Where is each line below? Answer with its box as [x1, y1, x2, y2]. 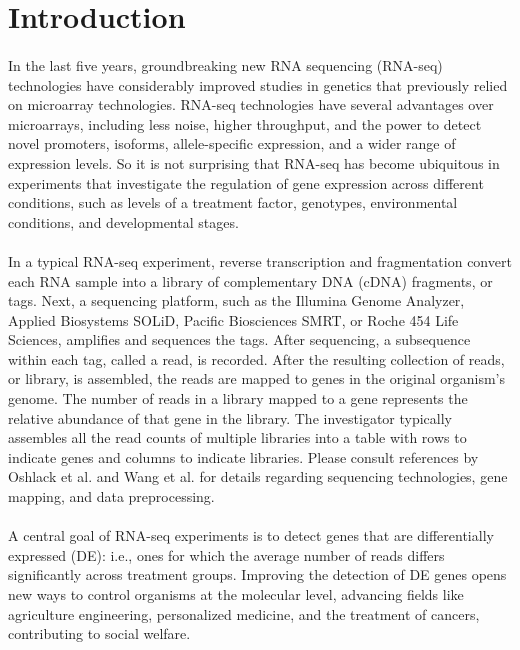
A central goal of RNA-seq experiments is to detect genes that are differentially [8, 525, 494, 546]
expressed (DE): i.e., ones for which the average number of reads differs [8, 544, 445, 565]
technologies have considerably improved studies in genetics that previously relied [8, 74, 508, 95]
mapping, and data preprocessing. [8, 486, 215, 507]
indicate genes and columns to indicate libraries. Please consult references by [8, 446, 479, 467]
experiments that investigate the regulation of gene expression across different [8, 172, 484, 193]
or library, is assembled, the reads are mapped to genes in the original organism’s [8, 368, 506, 389]
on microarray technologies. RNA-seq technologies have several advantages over [8, 94, 494, 115]
